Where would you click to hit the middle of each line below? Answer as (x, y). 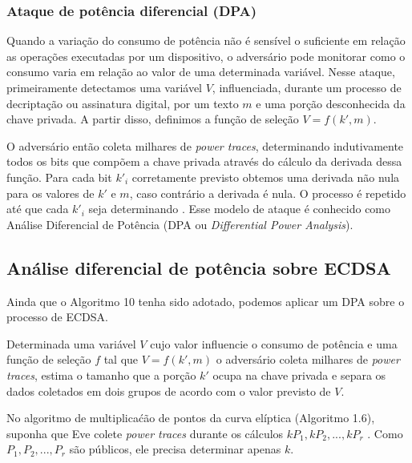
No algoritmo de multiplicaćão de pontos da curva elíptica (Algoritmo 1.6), (191, 418)
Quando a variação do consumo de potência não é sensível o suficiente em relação (206, 40)
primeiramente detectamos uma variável (104, 87)
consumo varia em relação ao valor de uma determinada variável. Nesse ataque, (201, 72)
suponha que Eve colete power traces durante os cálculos (145, 433)
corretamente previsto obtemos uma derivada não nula (266, 177)
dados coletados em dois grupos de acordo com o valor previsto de (169, 391)
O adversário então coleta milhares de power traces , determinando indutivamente (205, 145)
